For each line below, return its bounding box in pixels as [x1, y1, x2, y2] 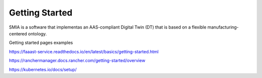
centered [9, 31, 27, 36]
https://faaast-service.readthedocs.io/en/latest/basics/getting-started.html [9, 48, 159, 54]
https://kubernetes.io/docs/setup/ [9, 66, 77, 72]
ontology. [28, 31, 47, 36]
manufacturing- [207, 24, 239, 30]
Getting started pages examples [9, 40, 73, 46]
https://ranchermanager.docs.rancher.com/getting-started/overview [9, 58, 146, 63]
